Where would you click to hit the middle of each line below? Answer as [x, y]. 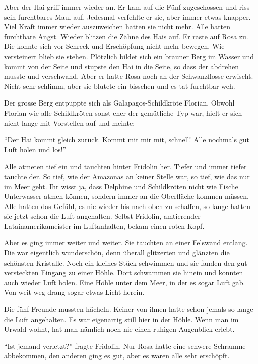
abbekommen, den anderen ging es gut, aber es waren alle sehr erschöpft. [117, 356]
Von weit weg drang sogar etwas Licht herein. [74, 292]
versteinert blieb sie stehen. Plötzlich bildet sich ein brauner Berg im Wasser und [129, 56]
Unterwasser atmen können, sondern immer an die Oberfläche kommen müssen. [126, 196]
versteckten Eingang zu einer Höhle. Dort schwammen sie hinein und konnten [124, 272]
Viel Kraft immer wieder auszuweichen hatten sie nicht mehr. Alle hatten [117, 27]
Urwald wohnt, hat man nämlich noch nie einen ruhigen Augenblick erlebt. [119, 329]
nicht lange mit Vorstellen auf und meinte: [70, 122]
